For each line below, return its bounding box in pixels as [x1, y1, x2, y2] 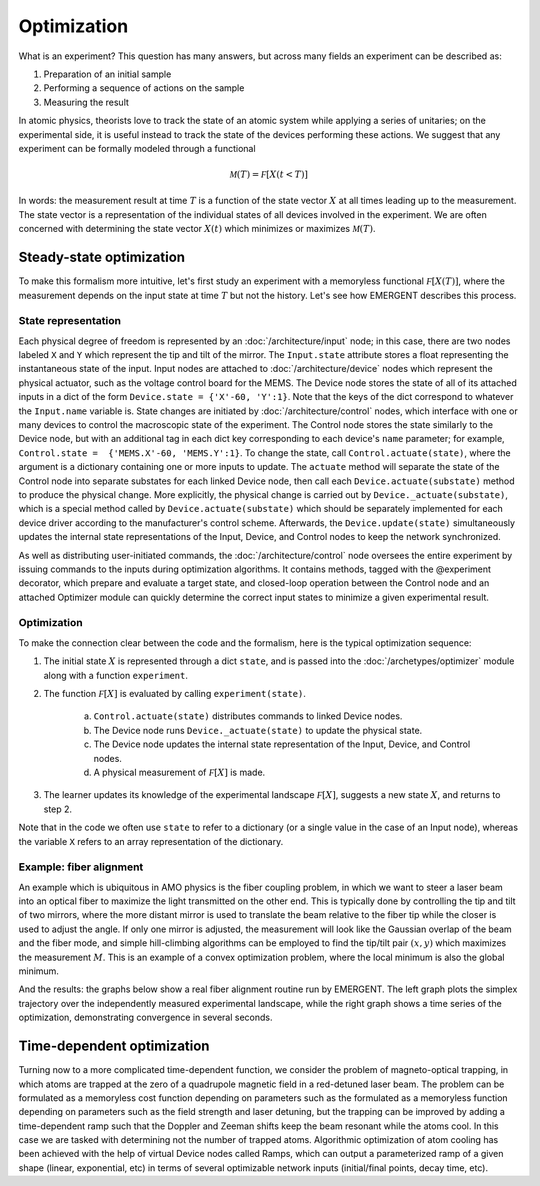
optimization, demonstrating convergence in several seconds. [18, 1011, 273, 1024]
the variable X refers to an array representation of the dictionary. [18, 835, 284, 847]
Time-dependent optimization [18, 1038, 210, 1055]
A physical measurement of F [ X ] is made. [93, 766, 266, 778]
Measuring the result [43, 96, 130, 108]
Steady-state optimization [18, 249, 185, 266]
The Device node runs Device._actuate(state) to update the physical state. [93, 724, 423, 736]
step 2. [43, 803, 73, 815]
